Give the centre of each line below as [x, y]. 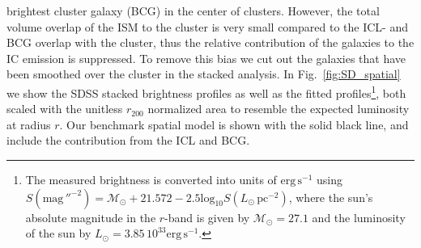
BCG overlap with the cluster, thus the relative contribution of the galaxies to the [210, 42]
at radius [29, 124]
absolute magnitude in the [91, 217]
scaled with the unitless [65, 109]
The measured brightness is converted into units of [151, 179]
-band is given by [207, 217]
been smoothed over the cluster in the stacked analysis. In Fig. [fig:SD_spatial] [204, 74]
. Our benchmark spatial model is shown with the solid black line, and [234, 124]
